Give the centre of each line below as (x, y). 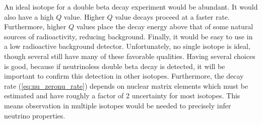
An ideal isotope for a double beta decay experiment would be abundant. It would (131, 7)
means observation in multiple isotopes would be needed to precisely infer (118, 105)
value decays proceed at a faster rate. (172, 16)
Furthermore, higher (35, 26)
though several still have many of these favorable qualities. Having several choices (130, 56)
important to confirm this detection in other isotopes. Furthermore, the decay (124, 76)
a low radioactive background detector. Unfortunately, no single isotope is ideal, (127, 46)
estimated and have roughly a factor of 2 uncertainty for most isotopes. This (122, 96)
